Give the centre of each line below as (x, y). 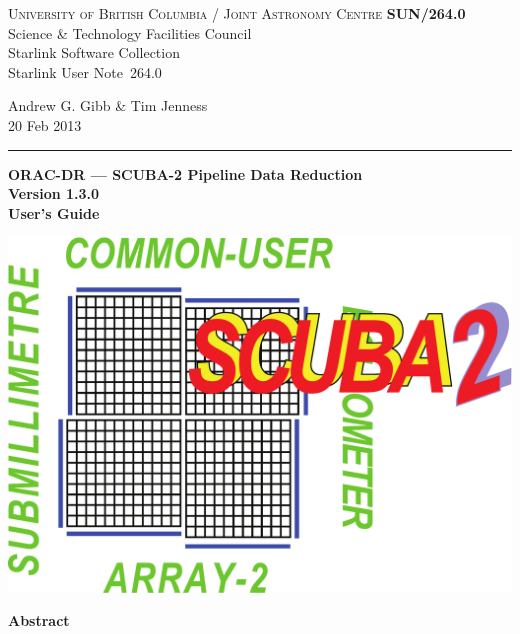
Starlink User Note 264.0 (85, 71)
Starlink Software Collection (94, 52)
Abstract (39, 620)
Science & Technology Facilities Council (130, 32)
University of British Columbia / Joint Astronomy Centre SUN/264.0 (237, 13)
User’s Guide (54, 212)
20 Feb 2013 (45, 124)
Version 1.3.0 (54, 193)
